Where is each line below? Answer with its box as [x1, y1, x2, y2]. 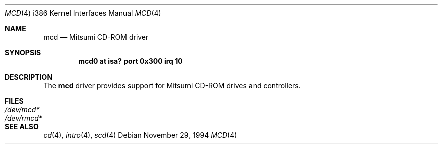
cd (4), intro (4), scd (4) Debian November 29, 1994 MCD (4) [43, 131, 237, 139]
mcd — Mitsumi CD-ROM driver [43, 33, 149, 41]
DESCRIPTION [5, 72, 53, 81]
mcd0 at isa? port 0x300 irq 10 [78, 57, 183, 65]
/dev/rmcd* [5, 114, 42, 122]
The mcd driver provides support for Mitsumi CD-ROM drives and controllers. [43, 81, 301, 90]
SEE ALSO [5, 122, 39, 131]
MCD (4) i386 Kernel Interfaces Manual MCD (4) [5, 9, 161, 17]
